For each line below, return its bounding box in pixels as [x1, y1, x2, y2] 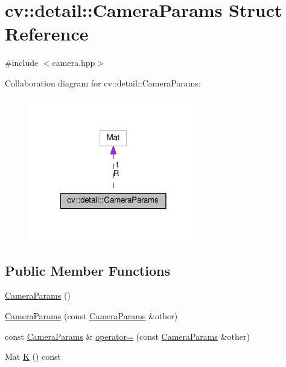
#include [5, 56, 39, 69]
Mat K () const [5, 350, 62, 363]
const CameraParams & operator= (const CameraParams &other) [5, 330, 250, 342]
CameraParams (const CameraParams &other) [5, 310, 178, 322]
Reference [5, 21, 89, 46]
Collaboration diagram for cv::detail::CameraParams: [5, 76, 201, 89]
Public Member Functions [5, 261, 170, 279]
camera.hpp [52, 56, 95, 69]
